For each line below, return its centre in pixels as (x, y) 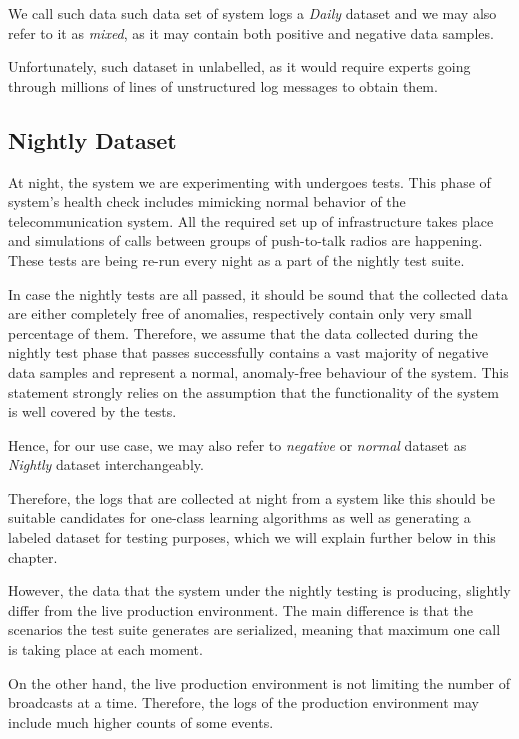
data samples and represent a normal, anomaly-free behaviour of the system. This (258, 371)
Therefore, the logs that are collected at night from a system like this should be (252, 497)
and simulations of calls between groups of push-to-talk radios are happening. (245, 240)
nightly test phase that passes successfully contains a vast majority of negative (248, 352)
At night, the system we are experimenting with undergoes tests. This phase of (249, 181)
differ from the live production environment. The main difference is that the (240, 609)
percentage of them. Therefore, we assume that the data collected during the (243, 332)
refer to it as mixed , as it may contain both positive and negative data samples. (251, 32)
